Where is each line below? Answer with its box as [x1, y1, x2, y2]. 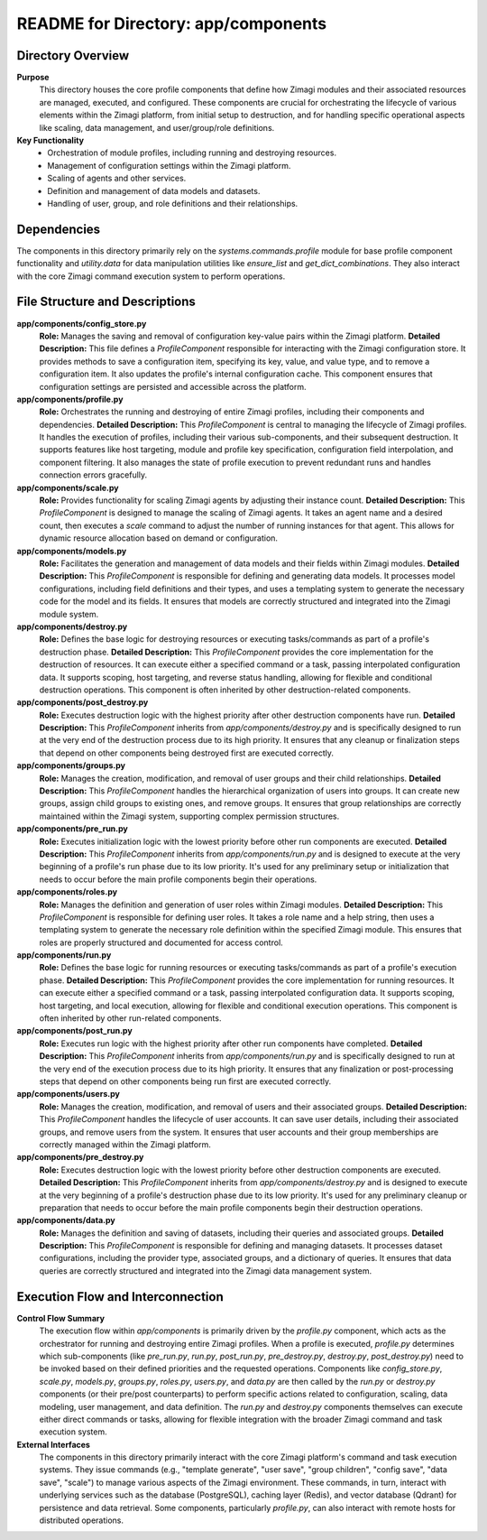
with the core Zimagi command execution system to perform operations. [16, 271, 286, 282]
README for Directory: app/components [16, 14, 327, 33]
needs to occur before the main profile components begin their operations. [39, 874, 317, 885]
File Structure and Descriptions [16, 294, 196, 310]
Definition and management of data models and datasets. [47, 185, 261, 196]
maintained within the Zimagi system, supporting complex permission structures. [39, 811, 340, 821]
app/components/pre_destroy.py [16, 1152, 144, 1163]
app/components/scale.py [16, 482, 119, 493]
